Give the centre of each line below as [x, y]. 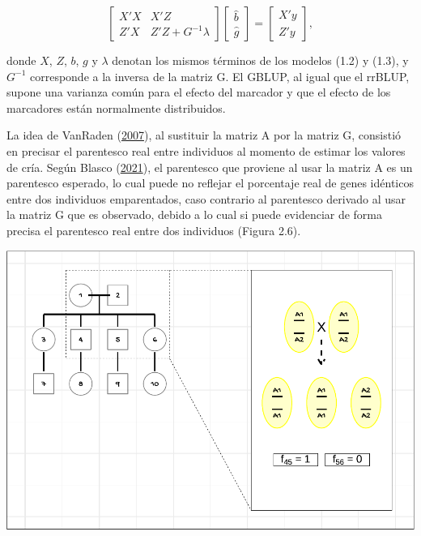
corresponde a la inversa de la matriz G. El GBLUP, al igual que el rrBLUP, [219, 76]
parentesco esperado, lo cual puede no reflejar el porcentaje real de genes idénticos [210, 183]
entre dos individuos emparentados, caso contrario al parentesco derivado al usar [206, 198]
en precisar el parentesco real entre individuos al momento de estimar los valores [206, 150]
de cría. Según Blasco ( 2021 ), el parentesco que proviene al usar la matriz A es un [210, 167]
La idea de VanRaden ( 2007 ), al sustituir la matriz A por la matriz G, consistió [204, 135]
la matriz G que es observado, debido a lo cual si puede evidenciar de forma [195, 214]
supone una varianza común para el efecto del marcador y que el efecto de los [199, 92]
